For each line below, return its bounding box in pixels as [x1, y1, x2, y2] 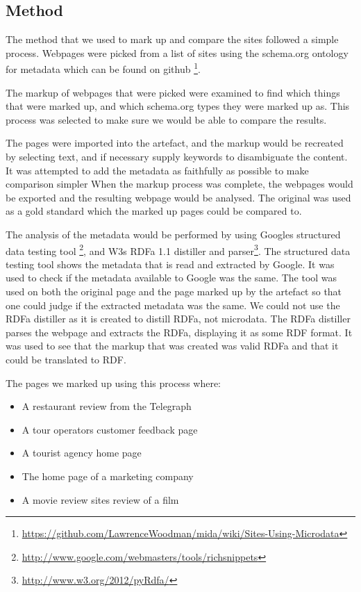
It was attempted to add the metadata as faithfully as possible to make [6, 163, 309, 177]
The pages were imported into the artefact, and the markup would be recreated [6, 135, 344, 150]
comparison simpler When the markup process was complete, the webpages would [6, 176, 353, 191]
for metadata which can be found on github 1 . [6, 60, 201, 76]
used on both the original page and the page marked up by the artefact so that [6, 284, 342, 299]
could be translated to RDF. [6, 352, 126, 366]
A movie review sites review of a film [22, 492, 179, 507]
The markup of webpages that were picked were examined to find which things [6, 85, 340, 99]
